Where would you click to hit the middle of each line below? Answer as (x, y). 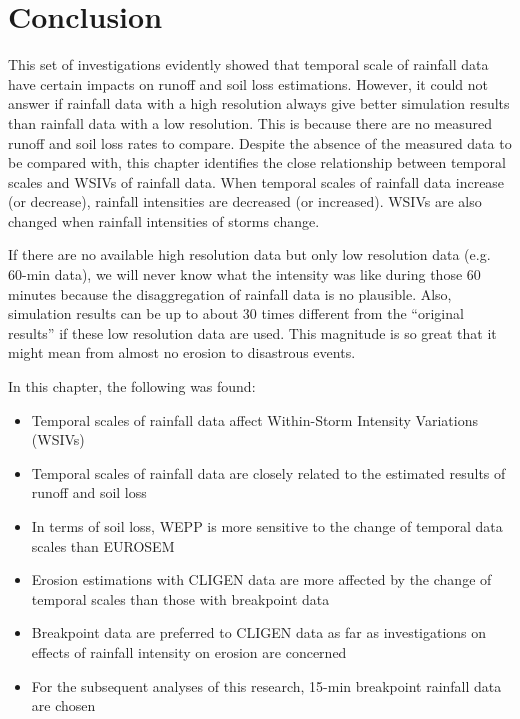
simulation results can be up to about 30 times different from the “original (236, 313)
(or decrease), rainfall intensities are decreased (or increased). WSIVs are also (245, 201)
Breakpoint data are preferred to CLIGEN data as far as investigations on (259, 632)
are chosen (63, 705)
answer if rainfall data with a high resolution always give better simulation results (259, 103)
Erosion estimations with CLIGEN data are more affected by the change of (261, 579)
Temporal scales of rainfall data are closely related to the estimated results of (268, 472)
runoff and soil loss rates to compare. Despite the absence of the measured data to (260, 142)
